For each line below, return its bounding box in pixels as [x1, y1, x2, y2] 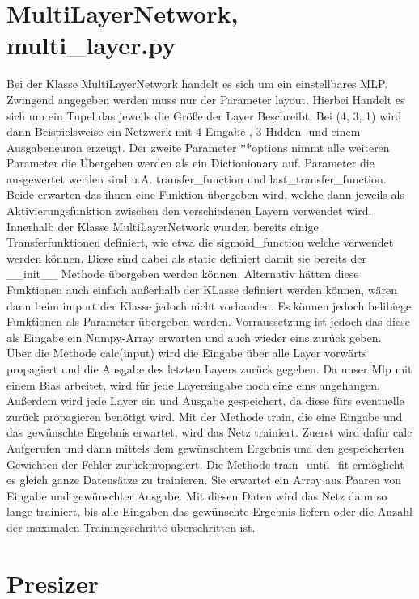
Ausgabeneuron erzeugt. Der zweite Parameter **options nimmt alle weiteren [6, 138, 390, 155]
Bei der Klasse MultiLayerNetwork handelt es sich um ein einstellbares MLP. [6, 75, 388, 92]
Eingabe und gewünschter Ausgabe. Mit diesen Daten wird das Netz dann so [6, 487, 387, 504]
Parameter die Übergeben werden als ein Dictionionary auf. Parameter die [6, 154, 375, 171]
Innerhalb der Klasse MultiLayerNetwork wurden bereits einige [6, 217, 319, 234]
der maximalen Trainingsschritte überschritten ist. [6, 518, 256, 535]
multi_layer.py [6, 28, 176, 61]
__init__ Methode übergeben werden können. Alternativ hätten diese [6, 265, 359, 282]
